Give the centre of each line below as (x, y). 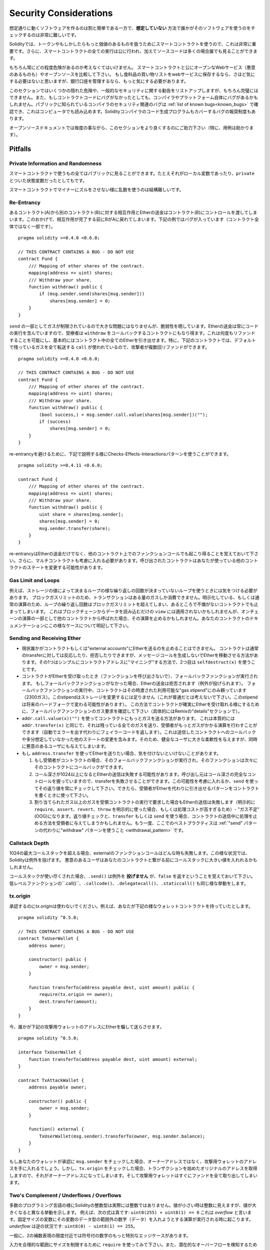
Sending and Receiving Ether (45, 638)
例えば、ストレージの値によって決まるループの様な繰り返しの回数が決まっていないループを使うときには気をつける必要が (133, 590)
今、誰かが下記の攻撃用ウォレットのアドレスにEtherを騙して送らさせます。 (87, 1026)
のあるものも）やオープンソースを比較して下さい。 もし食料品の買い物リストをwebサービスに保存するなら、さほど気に (132, 74)
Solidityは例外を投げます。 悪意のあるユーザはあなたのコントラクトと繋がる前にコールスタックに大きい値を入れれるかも (133, 860)
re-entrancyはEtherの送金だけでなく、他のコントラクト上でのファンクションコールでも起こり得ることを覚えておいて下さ (134, 553)
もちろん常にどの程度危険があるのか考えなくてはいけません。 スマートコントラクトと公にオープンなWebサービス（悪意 (132, 67)
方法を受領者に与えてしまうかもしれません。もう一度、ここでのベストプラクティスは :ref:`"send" (143, 823)
